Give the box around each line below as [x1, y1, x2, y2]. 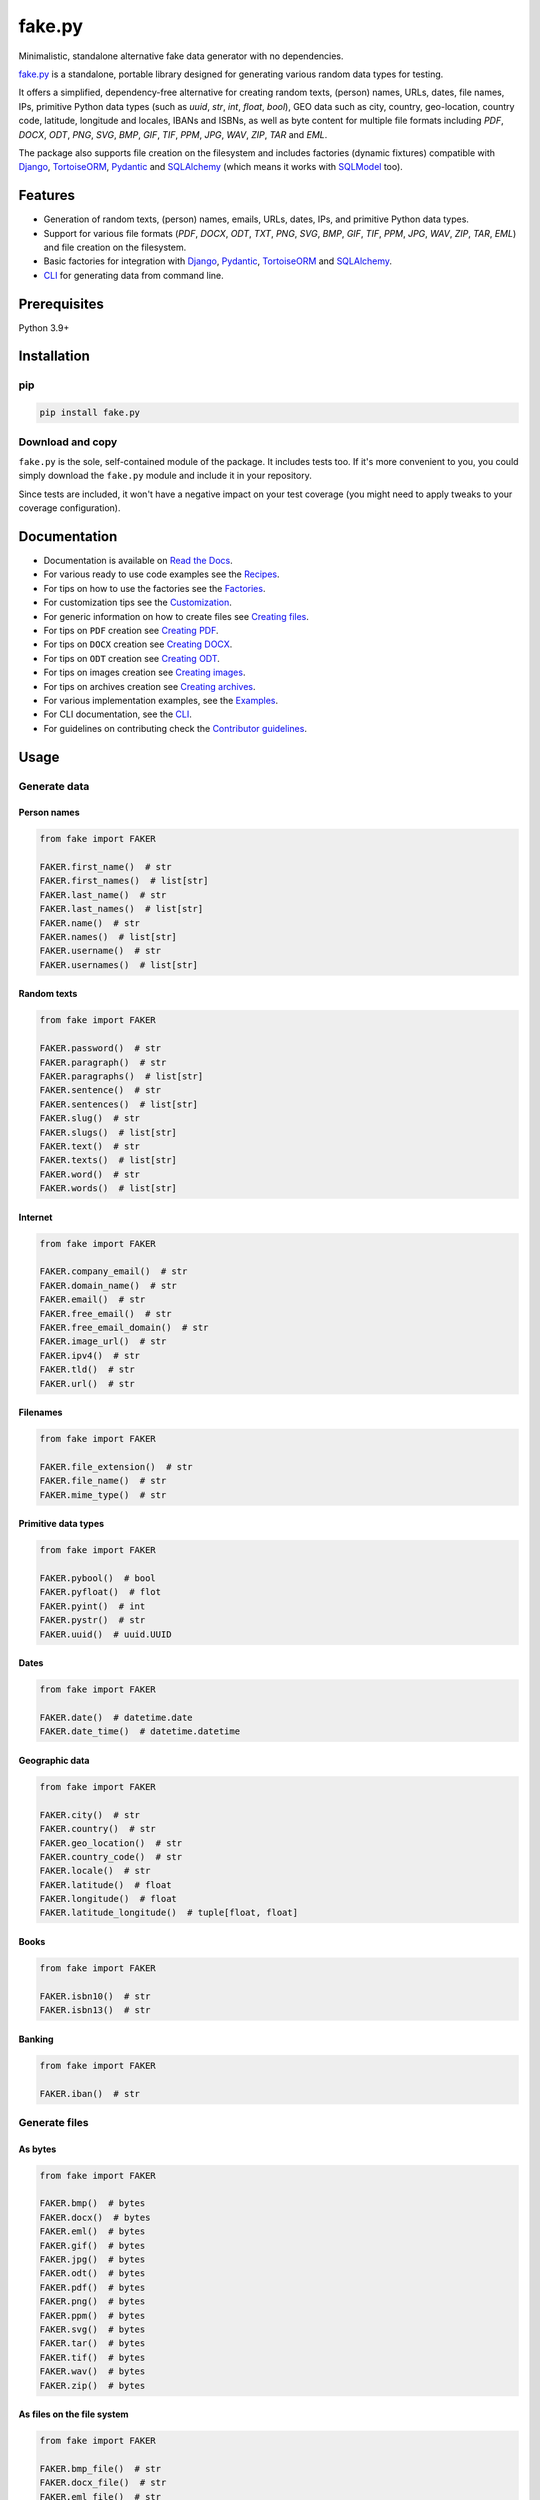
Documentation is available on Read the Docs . [43, 555, 234, 567]
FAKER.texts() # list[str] [39, 1155, 177, 1166]
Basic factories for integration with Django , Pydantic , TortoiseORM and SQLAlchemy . [43, 255, 393, 267]
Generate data [18, 779, 90, 793]
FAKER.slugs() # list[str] [39, 1126, 177, 1138]
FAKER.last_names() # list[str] [39, 903, 204, 915]
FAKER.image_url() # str [39, 1336, 167, 1347]
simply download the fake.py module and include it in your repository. [18, 470, 312, 482]
